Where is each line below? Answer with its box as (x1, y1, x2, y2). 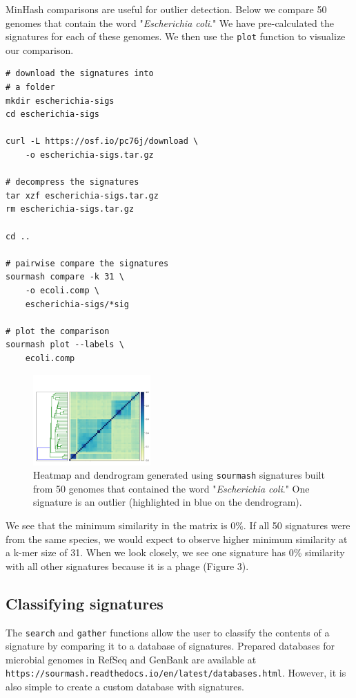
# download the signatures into (6, 68, 154, 79)
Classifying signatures (6, 592, 164, 614)
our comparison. (6, 42, 74, 57)
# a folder (6, 82, 55, 93)
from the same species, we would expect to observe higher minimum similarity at (6, 531, 348, 546)
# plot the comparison (6, 326, 110, 336)
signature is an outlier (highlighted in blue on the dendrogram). (33, 495, 302, 509)
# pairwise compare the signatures (6, 258, 169, 268)
